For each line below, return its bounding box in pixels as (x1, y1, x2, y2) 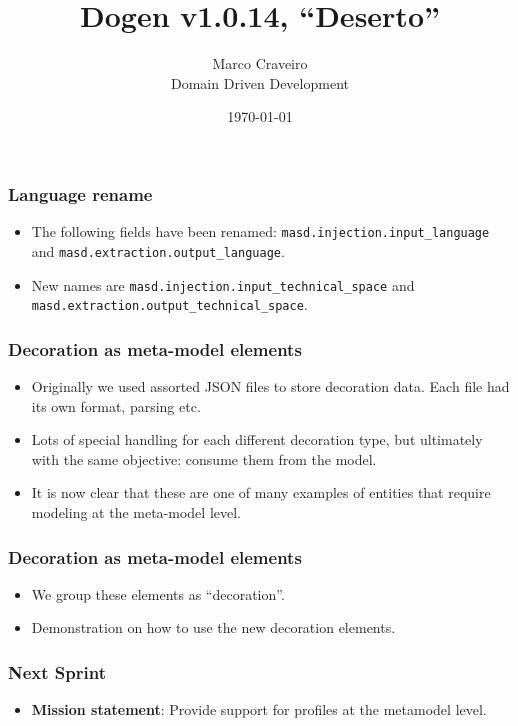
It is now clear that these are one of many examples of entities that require (31, 482, 491, 503)
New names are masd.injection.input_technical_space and (31, 274, 415, 295)
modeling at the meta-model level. (31, 502, 241, 523)
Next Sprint (8, 659, 106, 684)
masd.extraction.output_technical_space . (31, 294, 308, 315)
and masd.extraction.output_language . (31, 240, 285, 261)
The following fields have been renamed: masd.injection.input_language (31, 221, 490, 242)
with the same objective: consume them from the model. (31, 448, 377, 469)
